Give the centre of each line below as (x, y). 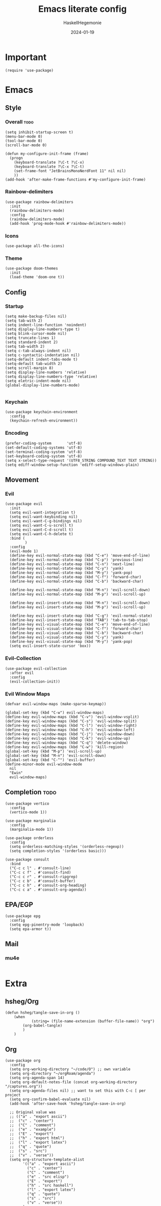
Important (26, 57)
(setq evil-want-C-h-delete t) (41, 534)
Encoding (17, 433)
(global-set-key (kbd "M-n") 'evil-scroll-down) (56, 756)
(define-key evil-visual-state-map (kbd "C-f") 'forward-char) (75, 629)
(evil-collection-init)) (35, 681)
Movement (22, 480)
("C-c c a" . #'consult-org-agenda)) (48, 889)
